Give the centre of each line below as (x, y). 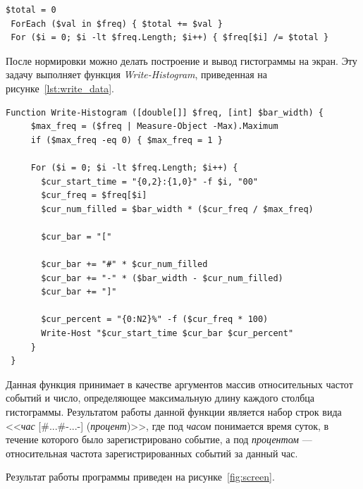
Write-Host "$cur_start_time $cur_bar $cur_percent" (167, 334)
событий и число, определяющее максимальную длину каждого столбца (160, 398)
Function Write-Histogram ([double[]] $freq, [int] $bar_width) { (165, 112)
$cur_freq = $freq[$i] (94, 196)
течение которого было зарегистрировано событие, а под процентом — (159, 439)
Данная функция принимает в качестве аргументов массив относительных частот (179, 384)
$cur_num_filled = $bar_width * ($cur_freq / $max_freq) (177, 209)
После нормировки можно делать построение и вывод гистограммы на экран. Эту (181, 60)
